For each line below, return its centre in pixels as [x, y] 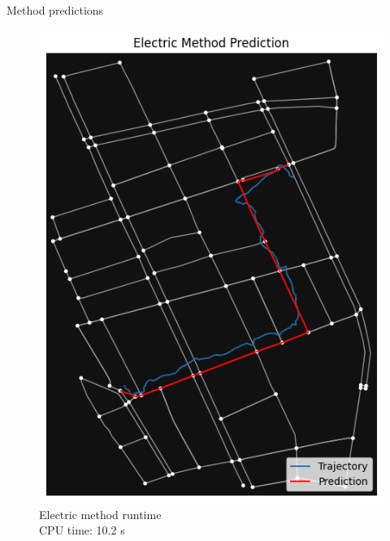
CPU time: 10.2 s [82, 530]
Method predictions [55, 10]
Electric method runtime [100, 514]
